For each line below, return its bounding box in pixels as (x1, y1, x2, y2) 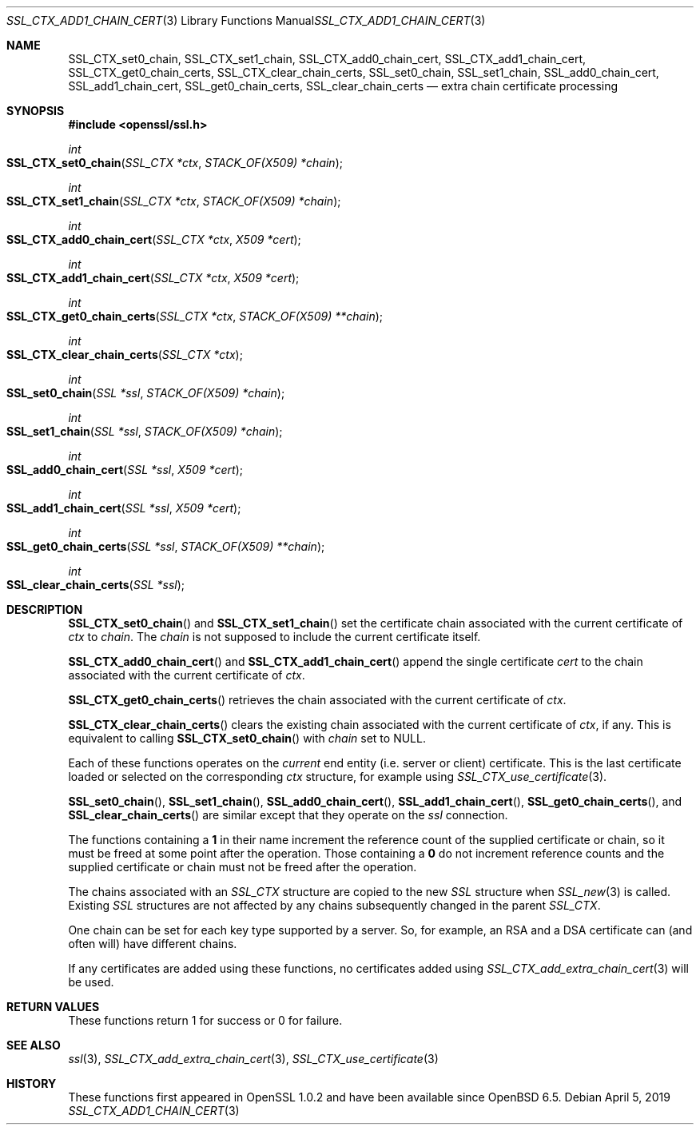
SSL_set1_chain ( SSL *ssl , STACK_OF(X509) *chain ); (6, 424, 283, 438)
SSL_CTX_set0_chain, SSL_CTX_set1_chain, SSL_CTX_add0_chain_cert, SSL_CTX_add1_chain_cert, (68, 52, 586, 66)
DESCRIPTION (6, 603, 83, 616)
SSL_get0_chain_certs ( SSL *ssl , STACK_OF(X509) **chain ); (6, 540, 325, 553)
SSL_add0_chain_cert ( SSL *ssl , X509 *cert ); (6, 463, 243, 476)
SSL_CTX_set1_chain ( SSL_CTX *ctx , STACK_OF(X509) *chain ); (6, 194, 341, 208)
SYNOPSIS (6, 104, 65, 117)
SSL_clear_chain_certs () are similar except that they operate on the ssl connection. (68, 808, 508, 822)
